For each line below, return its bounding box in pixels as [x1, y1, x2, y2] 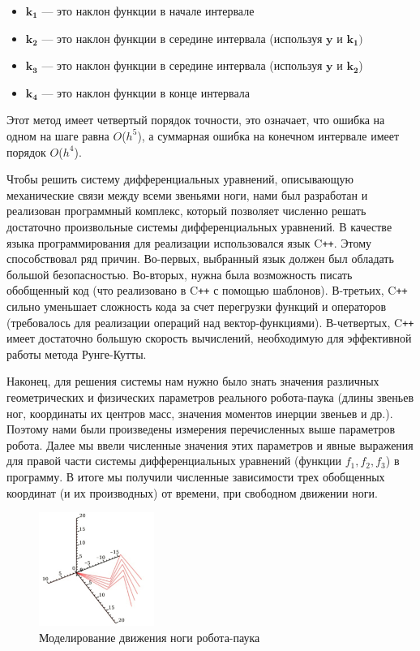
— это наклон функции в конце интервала [41, 84, 250, 101]
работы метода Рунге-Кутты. [6, 345, 147, 362]
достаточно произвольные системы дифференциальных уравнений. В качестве [6, 218, 392, 235]
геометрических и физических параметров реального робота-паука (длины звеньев [6, 389, 414, 406]
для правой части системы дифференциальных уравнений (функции [6, 452, 341, 469]
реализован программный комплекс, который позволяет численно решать [6, 202, 366, 219]
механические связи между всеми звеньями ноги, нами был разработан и [6, 186, 368, 203]
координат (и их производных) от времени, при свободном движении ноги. [6, 484, 378, 501]
